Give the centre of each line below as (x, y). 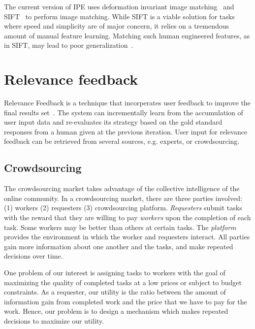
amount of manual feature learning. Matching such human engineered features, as (127, 35)
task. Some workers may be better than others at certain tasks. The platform (120, 227)
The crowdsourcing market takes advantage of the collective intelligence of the (122, 188)
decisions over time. (33, 256)
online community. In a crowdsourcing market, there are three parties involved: (123, 198)
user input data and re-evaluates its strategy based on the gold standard (113, 122)
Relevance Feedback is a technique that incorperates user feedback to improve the (127, 103)
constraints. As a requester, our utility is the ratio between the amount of (115, 292)
